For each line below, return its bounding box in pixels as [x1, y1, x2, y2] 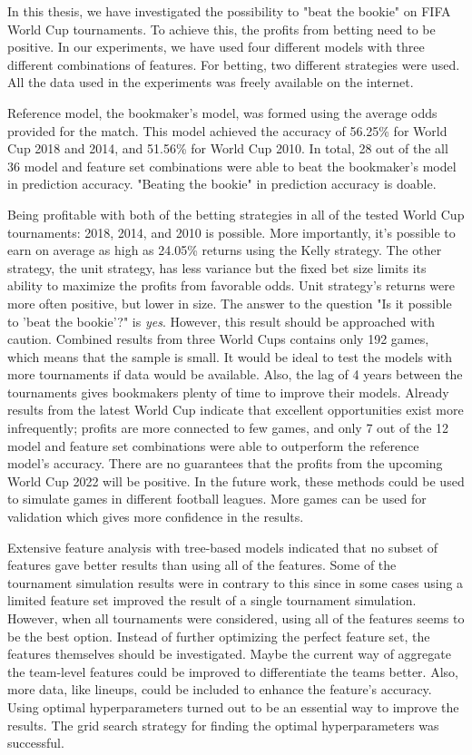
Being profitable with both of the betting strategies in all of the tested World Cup [7, 204, 465, 223]
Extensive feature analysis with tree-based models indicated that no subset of [7, 537, 438, 556]
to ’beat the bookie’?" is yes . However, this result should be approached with [7, 311, 436, 330]
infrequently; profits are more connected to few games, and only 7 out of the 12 [7, 418, 449, 437]
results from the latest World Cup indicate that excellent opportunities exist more [7, 400, 464, 419]
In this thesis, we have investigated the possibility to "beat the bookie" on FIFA [7, 2, 451, 20]
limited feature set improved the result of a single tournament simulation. [7, 591, 417, 610]
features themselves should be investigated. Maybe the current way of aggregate [7, 644, 451, 663]
